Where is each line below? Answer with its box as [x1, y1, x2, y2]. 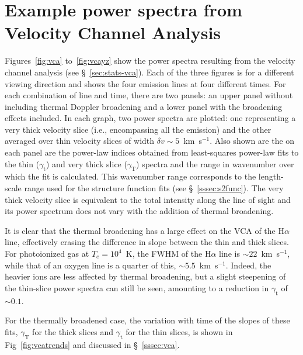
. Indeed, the [225, 259, 271, 271]
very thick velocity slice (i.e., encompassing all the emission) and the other [5, 123, 271, 135]
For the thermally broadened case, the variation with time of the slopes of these [5, 314, 290, 326]
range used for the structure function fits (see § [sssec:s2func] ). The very [24, 182, 284, 194]
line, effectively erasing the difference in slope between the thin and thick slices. [5, 236, 289, 248]
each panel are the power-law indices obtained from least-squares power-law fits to [5, 146, 299, 158]
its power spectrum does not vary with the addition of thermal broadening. [5, 205, 274, 217]
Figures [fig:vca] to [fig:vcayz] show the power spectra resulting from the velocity [5, 54, 295, 67]
